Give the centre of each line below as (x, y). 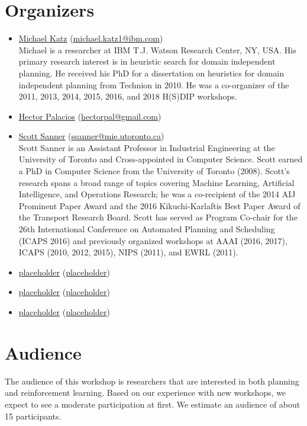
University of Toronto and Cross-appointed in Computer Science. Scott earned (161, 159)
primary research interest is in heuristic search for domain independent (147, 61)
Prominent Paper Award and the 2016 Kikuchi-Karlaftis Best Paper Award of (159, 205)
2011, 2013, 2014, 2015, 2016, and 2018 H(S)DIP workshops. (128, 96)
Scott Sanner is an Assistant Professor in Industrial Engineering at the (147, 147)
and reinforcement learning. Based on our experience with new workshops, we (146, 393)
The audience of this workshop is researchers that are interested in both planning (152, 381)
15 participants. (33, 416)
